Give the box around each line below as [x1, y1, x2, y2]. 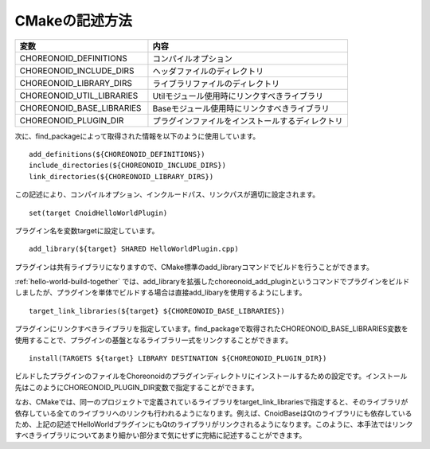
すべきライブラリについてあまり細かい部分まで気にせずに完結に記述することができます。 [14, 431, 307, 440]
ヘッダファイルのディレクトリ [152, 65, 264, 76]
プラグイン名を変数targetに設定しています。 [14, 225, 159, 235]
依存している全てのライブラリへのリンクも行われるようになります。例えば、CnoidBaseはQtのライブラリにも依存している [14, 408, 412, 418]
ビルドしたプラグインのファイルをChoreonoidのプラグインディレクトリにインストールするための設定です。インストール [14, 371, 408, 381]
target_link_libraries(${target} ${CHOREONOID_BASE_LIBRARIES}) [29, 306, 286, 315]
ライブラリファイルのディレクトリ [152, 78, 280, 89]
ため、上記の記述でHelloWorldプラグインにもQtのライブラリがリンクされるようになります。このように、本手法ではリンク [14, 419, 413, 429]
